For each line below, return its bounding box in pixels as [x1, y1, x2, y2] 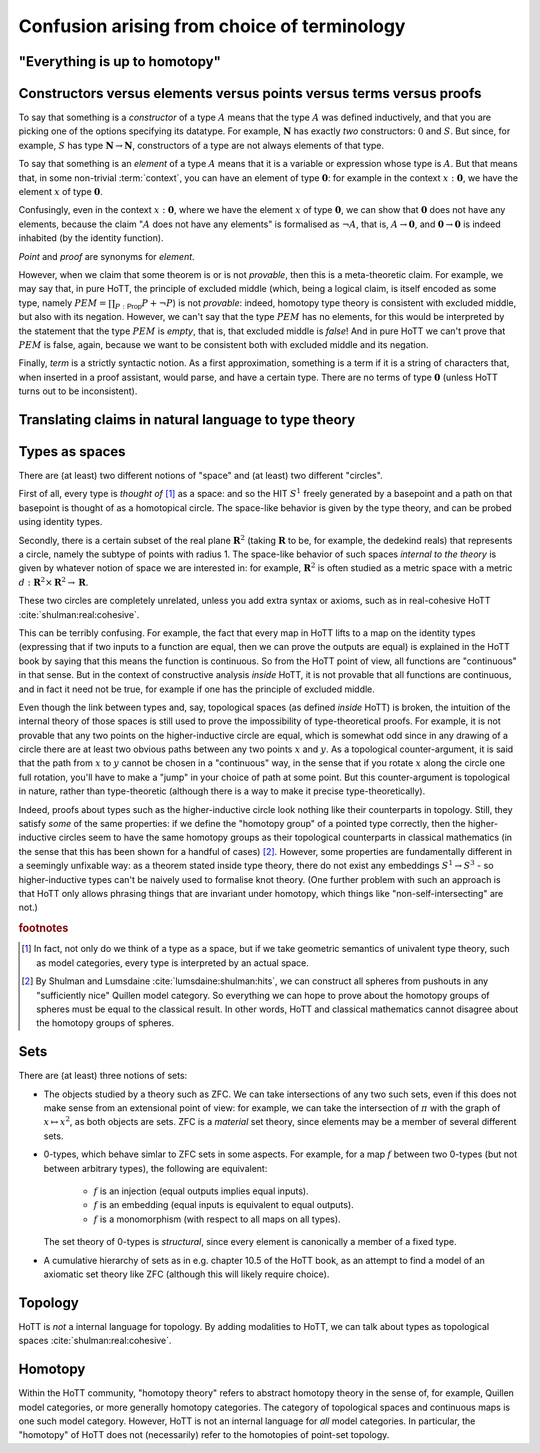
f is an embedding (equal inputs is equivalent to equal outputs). [93, 1199, 354, 1211]
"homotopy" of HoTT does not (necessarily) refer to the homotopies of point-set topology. [18, 1429, 390, 1441]
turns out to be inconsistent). [18, 385, 138, 397]
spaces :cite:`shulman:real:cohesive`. [18, 1335, 172, 1347]
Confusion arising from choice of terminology [18, 15, 406, 37]
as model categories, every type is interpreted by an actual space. [36, 956, 310, 969]
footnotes [18, 921, 69, 935]
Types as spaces [18, 443, 126, 460]
